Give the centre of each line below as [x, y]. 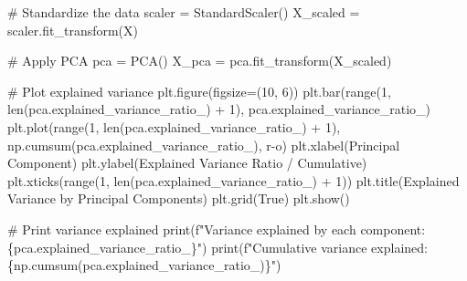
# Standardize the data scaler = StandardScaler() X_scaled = [184, 12]
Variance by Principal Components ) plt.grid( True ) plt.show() [179, 198]
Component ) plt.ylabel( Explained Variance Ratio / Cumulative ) [187, 163]
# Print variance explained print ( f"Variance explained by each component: [217, 229]
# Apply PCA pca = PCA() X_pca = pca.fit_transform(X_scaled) [200, 61]
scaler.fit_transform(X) [73, 30]
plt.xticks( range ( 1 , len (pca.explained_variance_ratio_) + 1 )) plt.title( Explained [233, 180]
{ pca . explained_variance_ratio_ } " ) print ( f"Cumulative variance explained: [218, 247]
